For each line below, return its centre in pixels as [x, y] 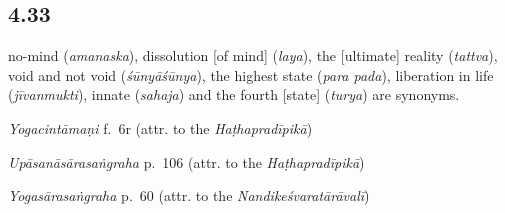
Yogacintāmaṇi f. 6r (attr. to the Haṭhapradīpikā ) [160, 127]
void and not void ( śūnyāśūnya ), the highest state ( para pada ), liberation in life [251, 74]
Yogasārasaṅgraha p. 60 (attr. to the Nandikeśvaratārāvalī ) [189, 195]
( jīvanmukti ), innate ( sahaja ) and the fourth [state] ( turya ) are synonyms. [234, 94]
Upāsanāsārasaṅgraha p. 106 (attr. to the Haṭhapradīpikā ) [186, 161]
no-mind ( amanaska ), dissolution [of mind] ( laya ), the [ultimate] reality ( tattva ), [253, 55]
